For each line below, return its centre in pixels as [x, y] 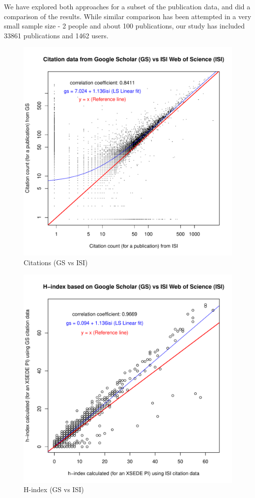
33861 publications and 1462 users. [56, 35]
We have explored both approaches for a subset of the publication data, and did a [127, 6]
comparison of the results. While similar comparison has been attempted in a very [128, 16]
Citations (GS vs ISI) [56, 262]
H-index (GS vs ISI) [54, 489]
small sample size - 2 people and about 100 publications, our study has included [125, 26]
